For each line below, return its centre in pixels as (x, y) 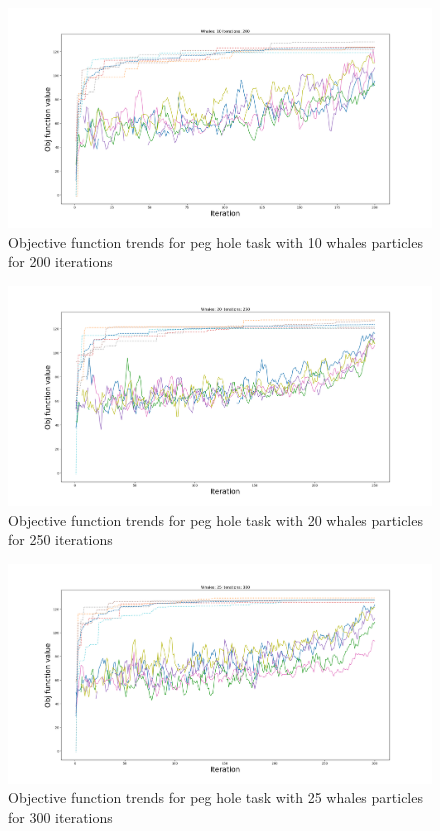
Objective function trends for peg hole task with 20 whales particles (215, 519)
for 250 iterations (60, 539)
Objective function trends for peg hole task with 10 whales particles (215, 241)
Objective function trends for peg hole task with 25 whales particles (215, 797)
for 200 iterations (60, 261)
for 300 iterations (60, 816)
